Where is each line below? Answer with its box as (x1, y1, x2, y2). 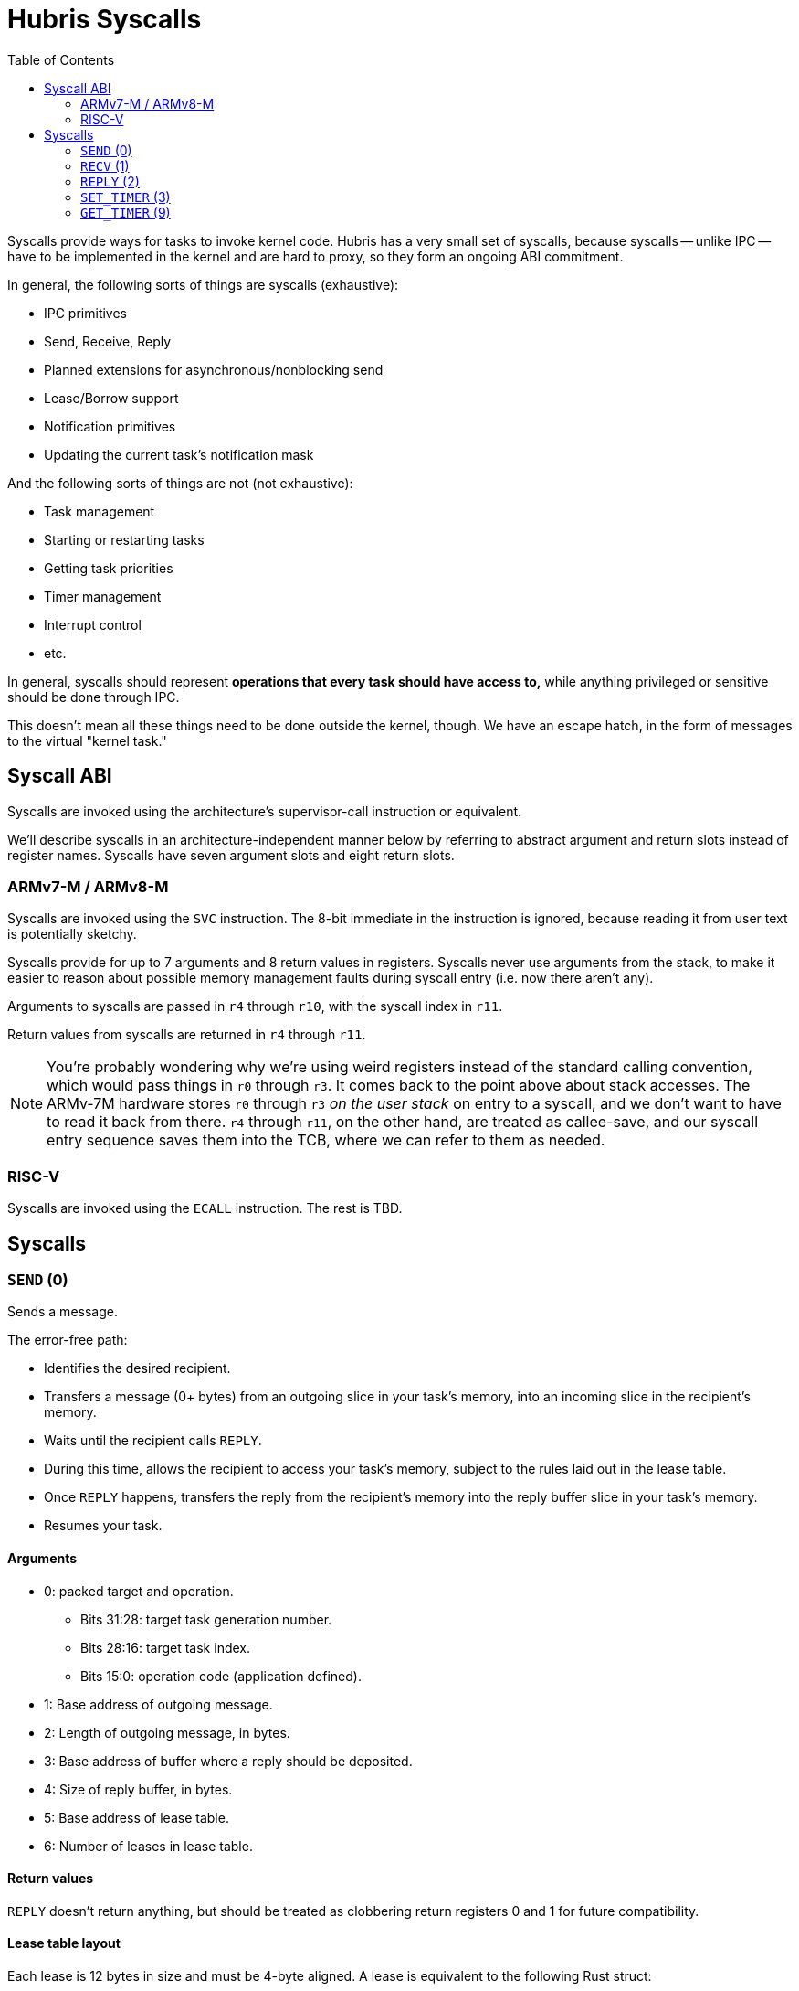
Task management (44, 503, 155, 519)
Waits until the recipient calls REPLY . (44, 1432, 262, 1449)
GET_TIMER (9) (80, 204, 171, 220)
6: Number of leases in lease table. (44, 1837, 253, 1854)
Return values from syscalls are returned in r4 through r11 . (7, 1027, 366, 1043)
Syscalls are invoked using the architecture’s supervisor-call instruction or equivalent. (7, 803, 522, 819)
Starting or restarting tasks (44, 531, 205, 548)
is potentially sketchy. (7, 926, 137, 942)
